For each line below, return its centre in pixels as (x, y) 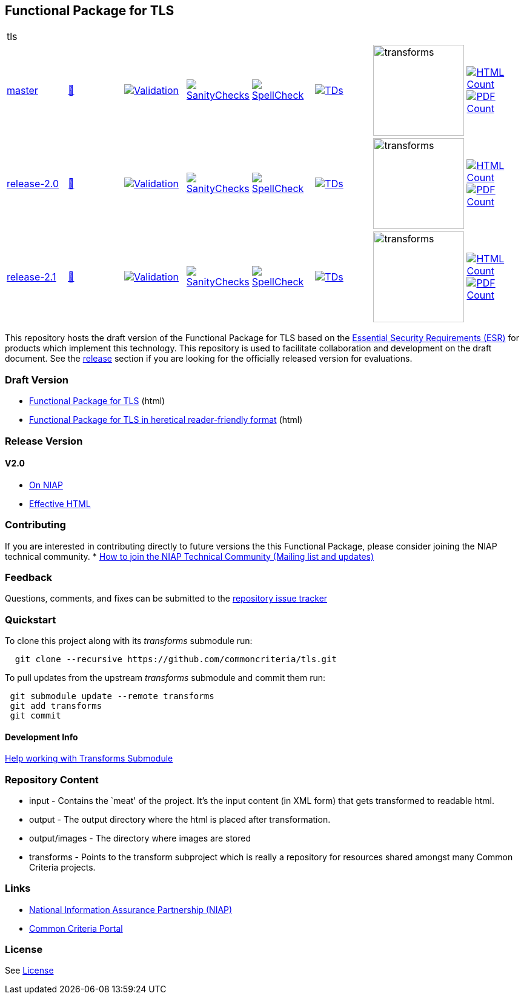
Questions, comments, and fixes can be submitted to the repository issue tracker (166, 599)
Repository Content (52, 779)
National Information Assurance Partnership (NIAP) (131, 909)
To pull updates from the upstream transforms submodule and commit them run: (165, 678)
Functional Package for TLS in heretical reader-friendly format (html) (166, 420)
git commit (35, 716)
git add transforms (56, 706)
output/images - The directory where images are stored (140, 838)
